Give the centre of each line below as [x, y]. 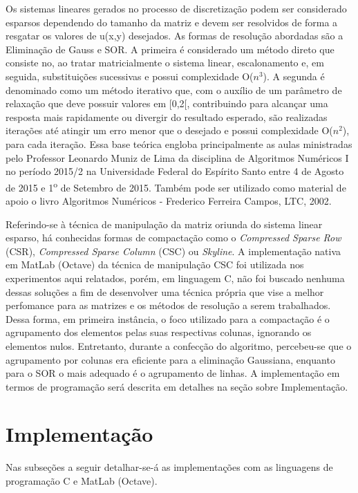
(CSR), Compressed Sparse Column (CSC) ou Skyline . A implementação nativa [173, 251]
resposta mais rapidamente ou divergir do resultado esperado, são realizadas [167, 117]
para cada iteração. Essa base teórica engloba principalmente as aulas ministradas [179, 143]
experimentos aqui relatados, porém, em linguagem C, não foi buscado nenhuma [175, 278]
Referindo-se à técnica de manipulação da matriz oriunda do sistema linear [164, 224]
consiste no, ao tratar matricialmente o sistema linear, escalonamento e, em [165, 63]
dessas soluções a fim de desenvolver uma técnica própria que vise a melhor [165, 291]
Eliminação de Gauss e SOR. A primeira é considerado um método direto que [170, 49]
